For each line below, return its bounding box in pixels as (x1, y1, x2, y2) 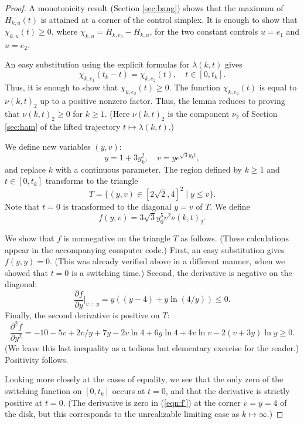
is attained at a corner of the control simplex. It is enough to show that (40, 13, 298, 25)
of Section (242, 107, 278, 120)
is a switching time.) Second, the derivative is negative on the (71, 266, 292, 278)
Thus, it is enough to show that (5, 81, 118, 93)
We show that (5, 231, 54, 244)
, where (51, 25, 78, 38)
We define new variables (5, 140, 91, 152)
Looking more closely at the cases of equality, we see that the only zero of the (5, 373, 283, 385)
